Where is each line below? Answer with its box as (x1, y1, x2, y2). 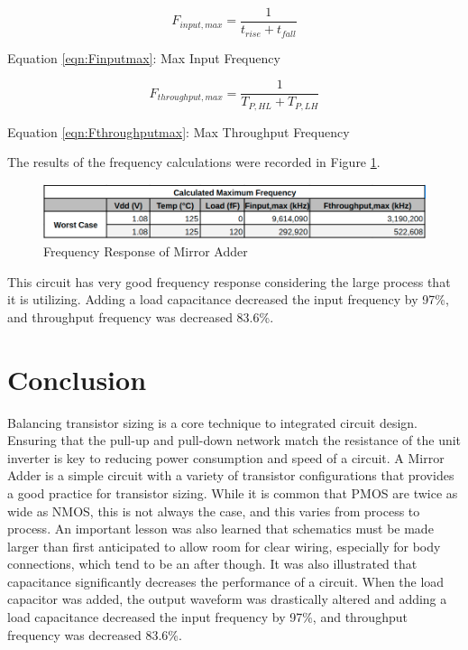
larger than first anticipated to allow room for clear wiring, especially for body (7, 536, 441, 555)
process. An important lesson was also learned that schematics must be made (7, 519, 434, 538)
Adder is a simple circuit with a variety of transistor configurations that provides (7, 466, 454, 485)
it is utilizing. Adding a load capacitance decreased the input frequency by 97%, (7, 290, 449, 309)
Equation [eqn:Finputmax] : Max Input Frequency (7, 48, 280, 67)
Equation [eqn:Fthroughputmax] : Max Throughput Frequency (7, 122, 350, 141)
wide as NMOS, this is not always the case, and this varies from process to (7, 501, 420, 520)
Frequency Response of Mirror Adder (43, 242, 248, 261)
